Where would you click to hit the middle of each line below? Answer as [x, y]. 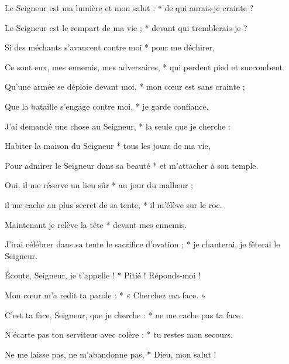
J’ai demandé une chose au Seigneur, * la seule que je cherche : [118, 126]
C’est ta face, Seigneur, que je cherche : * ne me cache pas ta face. [123, 314]
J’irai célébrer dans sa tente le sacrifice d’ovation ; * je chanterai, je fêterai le [142, 244]
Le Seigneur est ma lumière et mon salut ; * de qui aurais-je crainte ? [129, 8]
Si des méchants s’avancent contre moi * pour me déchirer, [110, 47]
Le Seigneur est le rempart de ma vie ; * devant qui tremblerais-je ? [126, 27]
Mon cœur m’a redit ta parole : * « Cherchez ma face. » [105, 295]
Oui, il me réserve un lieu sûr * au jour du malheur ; [99, 185]
